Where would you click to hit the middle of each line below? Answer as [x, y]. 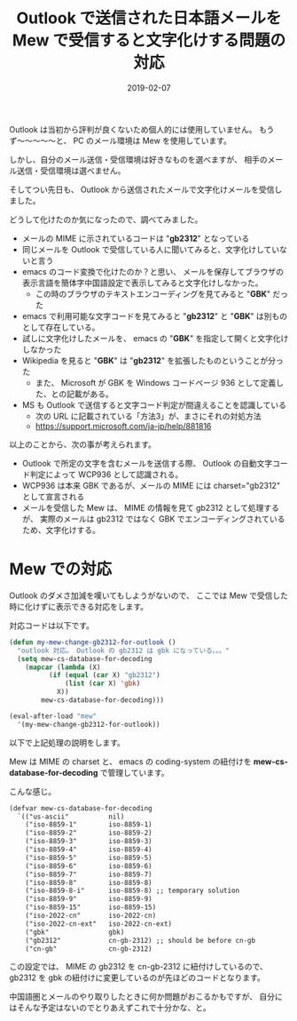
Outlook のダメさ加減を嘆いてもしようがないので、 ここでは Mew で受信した [149, 595]
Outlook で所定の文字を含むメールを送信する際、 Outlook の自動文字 [147, 463]
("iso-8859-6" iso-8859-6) [89, 866]
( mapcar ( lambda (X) [63, 667]
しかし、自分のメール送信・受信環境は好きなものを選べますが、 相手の [138, 159]
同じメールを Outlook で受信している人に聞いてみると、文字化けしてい [151, 249]
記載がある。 [90, 394]
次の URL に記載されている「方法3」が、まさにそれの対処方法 [148, 416]
